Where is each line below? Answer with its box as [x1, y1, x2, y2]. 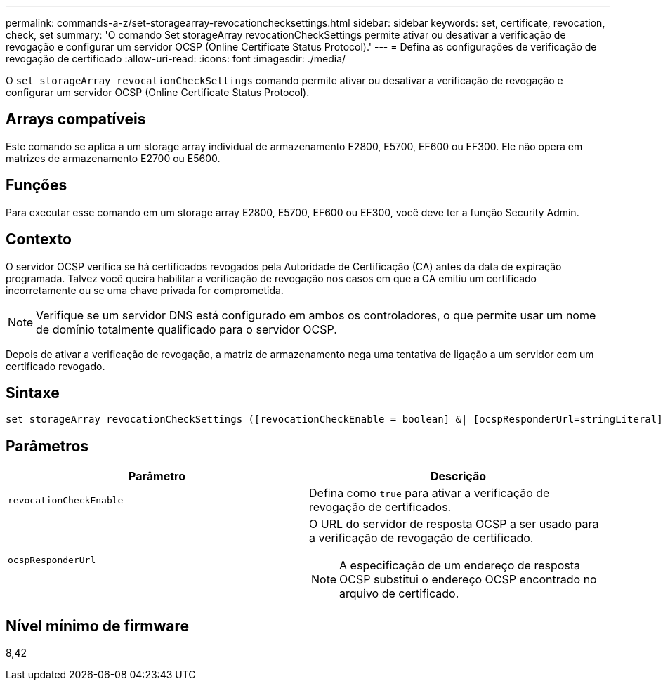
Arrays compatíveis [6, 110, 146, 128]
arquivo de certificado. [339, 586, 459, 601]
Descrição [430, 469, 487, 484]
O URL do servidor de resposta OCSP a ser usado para [309, 517, 599, 532]
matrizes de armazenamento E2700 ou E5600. [6, 152, 221, 164]
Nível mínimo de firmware [6, 616, 190, 635]
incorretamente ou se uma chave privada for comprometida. [6, 284, 284, 296]
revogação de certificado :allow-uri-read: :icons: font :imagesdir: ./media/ [6, 53, 346, 65]
